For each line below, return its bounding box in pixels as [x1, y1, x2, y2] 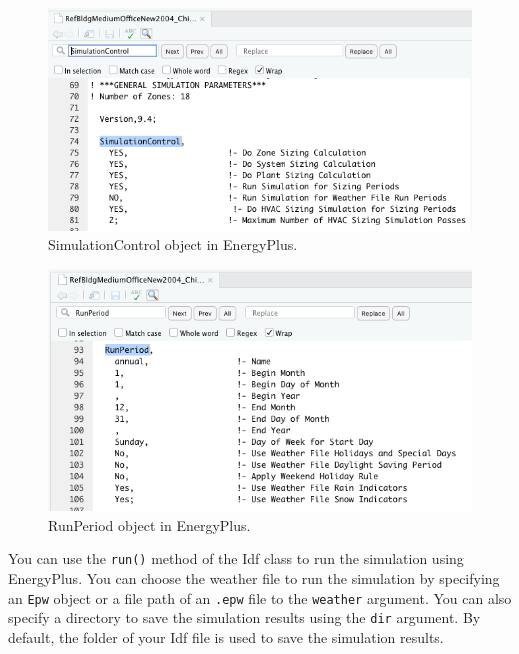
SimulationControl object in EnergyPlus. [48, 234, 298, 255]
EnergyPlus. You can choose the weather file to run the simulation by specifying [8, 568, 500, 589]
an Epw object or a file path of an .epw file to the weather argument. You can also [8, 587, 512, 608]
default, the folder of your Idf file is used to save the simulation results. [8, 626, 444, 647]
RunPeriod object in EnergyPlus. [48, 514, 251, 535]
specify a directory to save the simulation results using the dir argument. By [8, 607, 481, 628]
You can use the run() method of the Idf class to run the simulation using [8, 548, 464, 569]
